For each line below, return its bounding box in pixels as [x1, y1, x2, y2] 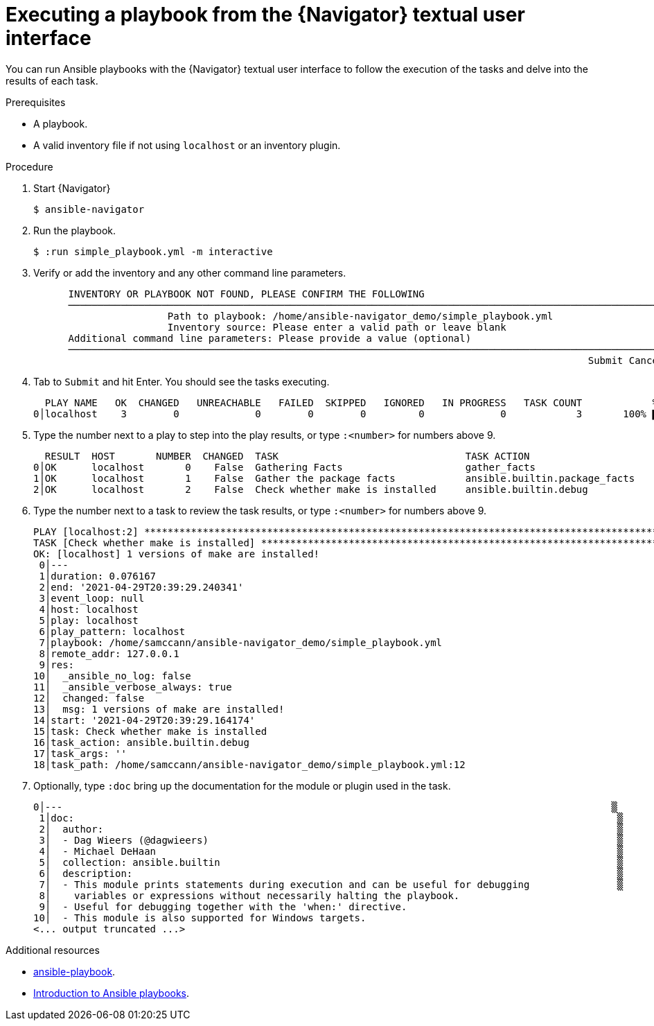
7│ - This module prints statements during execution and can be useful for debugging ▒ [39, 878, 624, 890]
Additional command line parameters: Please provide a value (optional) [68, 332, 472, 344]
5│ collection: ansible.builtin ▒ [39, 856, 624, 868]
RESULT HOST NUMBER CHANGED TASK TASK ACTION [44, 450, 530, 462]
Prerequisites [6, 96, 66, 108]
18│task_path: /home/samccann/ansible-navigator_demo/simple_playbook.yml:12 [33, 758, 466, 770]
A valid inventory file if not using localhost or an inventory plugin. [33, 139, 341, 151]
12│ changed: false [33, 692, 145, 704]
